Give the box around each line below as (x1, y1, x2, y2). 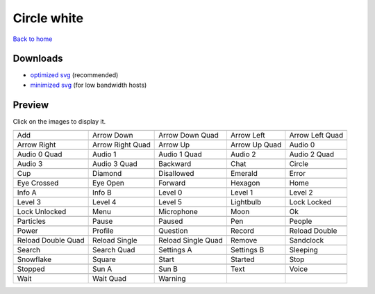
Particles (17, 216, 47, 226)
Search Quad (92, 245, 135, 255)
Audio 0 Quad (17, 149, 62, 159)
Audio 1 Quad (158, 149, 202, 159)
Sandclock (289, 236, 324, 245)
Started (230, 254, 255, 264)
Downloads (12, 53, 63, 65)
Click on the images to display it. (12, 117, 106, 125)
